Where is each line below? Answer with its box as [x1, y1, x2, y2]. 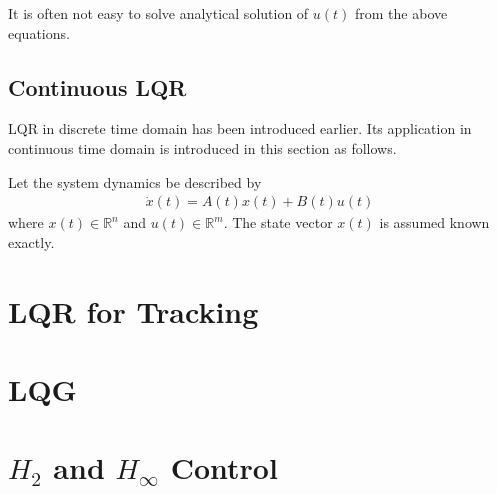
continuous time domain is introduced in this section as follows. [8, 137, 397, 158]
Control [170, 447, 278, 488]
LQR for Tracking [8, 290, 259, 331]
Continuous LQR [8, 71, 187, 102]
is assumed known [379, 212, 490, 233]
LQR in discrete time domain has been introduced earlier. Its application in [8, 118, 472, 139]
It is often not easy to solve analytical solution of [8, 3, 309, 23]
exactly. [8, 231, 55, 252]
